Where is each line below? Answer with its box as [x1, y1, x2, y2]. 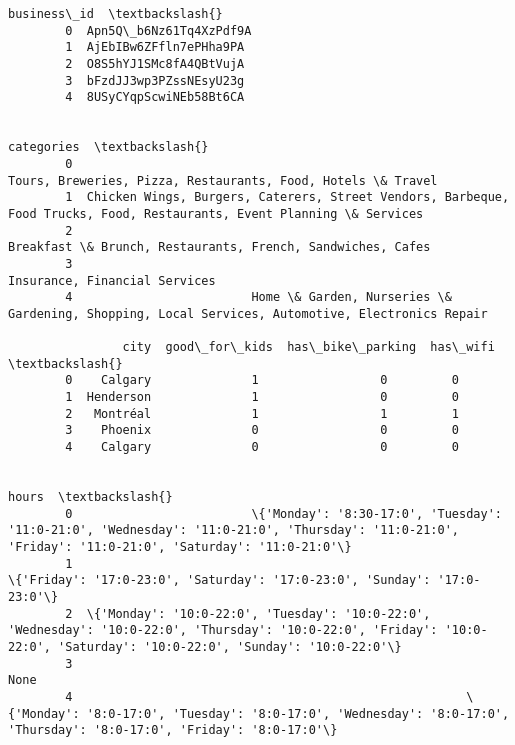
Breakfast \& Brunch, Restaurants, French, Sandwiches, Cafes [8, 240, 431, 255]
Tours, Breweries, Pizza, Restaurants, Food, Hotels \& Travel [8, 173, 438, 188]
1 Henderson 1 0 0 [65, 390, 460, 405]
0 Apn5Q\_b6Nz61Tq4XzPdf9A [65, 23, 252, 38]
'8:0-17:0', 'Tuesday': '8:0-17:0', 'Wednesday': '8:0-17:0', [86, 706, 510, 721]
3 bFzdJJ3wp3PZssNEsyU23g [65, 73, 245, 88]
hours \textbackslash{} [8, 490, 173, 505]
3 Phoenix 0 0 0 [65, 423, 460, 438]
